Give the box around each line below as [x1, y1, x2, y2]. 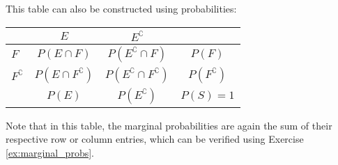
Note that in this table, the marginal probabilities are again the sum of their [6, 118, 332, 132]
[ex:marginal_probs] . [6, 145, 94, 159]
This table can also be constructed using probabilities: [6, 1, 237, 15]
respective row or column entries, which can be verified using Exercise [6, 132, 304, 146]
